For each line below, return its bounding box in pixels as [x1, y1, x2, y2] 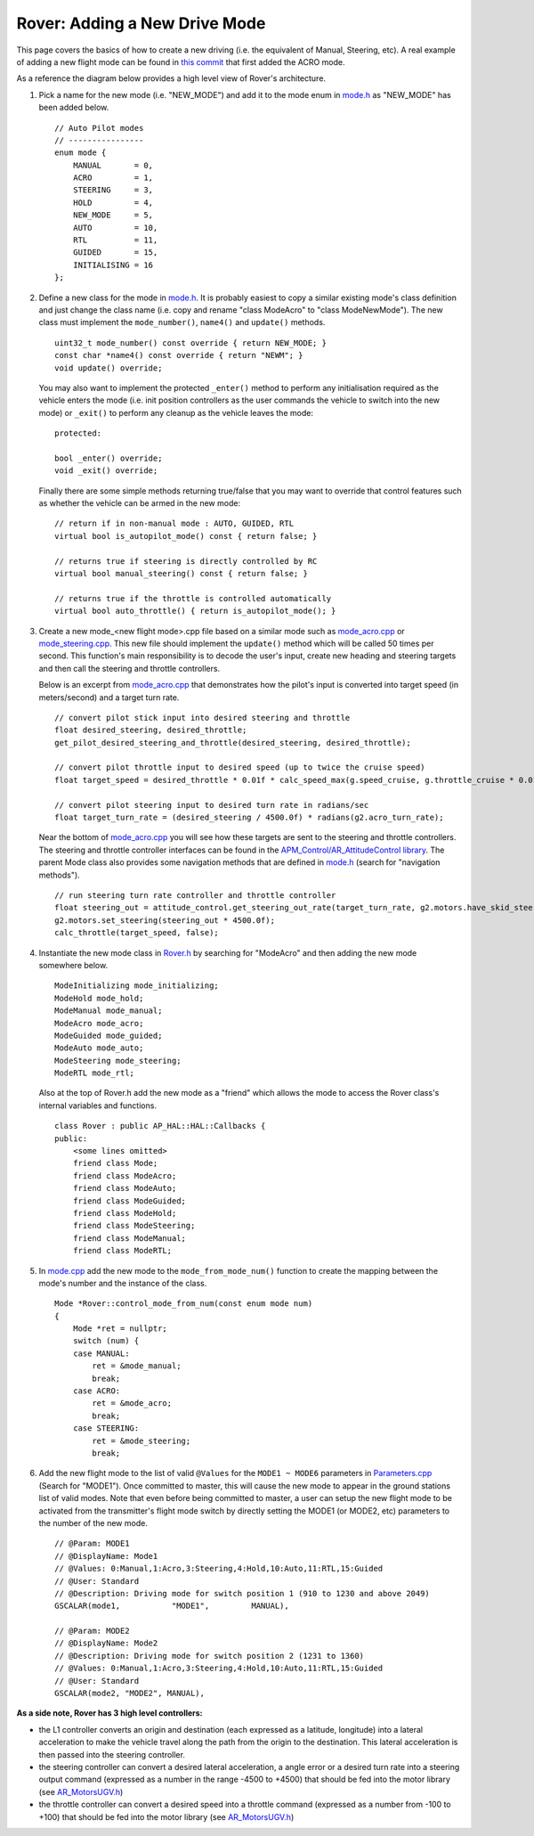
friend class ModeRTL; [72, 1245, 173, 1256]
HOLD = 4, [72, 197, 154, 208]
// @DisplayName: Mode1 [54, 1551, 158, 1561]
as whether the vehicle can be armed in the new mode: [38, 498, 240, 509]
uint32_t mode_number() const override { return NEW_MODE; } [54, 338, 327, 347]
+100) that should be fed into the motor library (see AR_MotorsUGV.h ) [38, 1811, 295, 1822]
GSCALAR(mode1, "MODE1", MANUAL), [54, 1601, 289, 1612]
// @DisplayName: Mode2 [54, 1638, 158, 1648]
